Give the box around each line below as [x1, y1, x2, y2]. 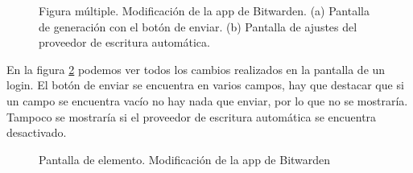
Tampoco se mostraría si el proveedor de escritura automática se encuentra [6, 108, 377, 125]
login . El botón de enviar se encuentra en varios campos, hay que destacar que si [6, 76, 404, 93]
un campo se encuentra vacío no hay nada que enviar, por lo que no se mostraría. [6, 92, 408, 109]
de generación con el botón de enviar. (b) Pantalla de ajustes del [39, 18, 357, 35]
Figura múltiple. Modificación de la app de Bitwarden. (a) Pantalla [39, 2, 370, 19]
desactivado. [6, 124, 67, 141]
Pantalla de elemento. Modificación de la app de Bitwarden [39, 150, 331, 167]
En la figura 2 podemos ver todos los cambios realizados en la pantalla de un [6, 60, 386, 77]
